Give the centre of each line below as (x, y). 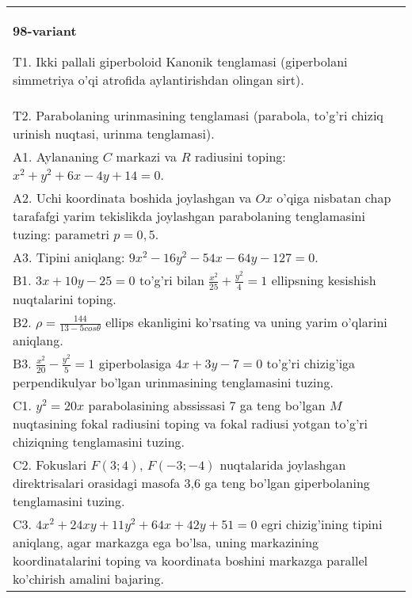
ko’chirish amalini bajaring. (88, 578)
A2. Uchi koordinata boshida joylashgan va (132, 198)
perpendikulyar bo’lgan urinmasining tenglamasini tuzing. (173, 382)
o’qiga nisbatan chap (334, 198)
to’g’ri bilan (172, 280)
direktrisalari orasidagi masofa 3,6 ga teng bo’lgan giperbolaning (191, 482)
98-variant (45, 30)
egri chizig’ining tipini (322, 524)
